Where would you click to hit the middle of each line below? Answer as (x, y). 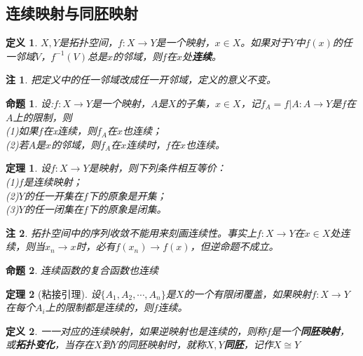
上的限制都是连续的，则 (99, 307)
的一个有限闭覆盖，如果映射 (248, 293)
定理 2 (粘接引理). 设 (53, 293)
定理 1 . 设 (28, 168)
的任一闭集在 (54, 209)
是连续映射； (53, 181)
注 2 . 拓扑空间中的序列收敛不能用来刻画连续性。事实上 (131, 232)
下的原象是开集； (127, 195)
